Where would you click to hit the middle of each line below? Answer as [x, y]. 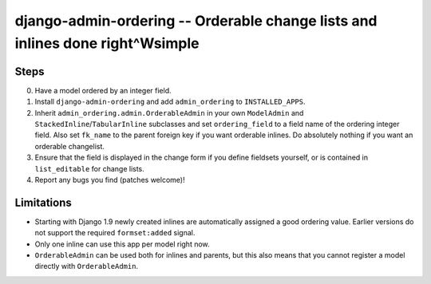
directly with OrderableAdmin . [87, 266]
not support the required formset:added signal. [115, 233]
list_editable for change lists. [90, 168]
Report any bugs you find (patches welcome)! [110, 179]
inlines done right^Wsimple [107, 43]
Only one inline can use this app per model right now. [123, 244]
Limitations [43, 202]
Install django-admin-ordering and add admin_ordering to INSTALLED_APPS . [170, 102]
